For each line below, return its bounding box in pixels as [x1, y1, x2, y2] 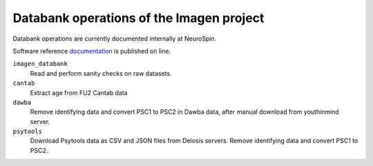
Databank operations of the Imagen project [12, 10, 265, 25]
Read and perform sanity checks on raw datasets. [30, 69, 172, 77]
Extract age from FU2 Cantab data [30, 88, 128, 96]
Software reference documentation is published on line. [12, 47, 171, 55]
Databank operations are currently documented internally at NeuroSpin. [12, 34, 217, 43]
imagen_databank [12, 60, 68, 68]
